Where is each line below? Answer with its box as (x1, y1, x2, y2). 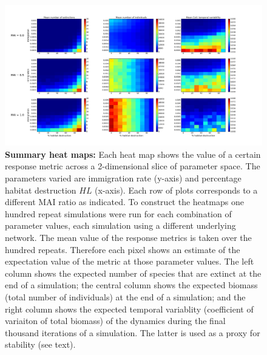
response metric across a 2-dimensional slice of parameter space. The (5, 160, 260, 172)
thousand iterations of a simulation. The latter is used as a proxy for (5, 326, 260, 339)
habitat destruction (5, 183, 76, 196)
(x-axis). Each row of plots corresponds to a (95, 183, 258, 196)
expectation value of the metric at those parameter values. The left (5, 255, 254, 268)
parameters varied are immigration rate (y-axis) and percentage (5, 172, 242, 184)
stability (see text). (5, 338, 76, 351)
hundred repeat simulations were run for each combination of (5, 207, 232, 220)
